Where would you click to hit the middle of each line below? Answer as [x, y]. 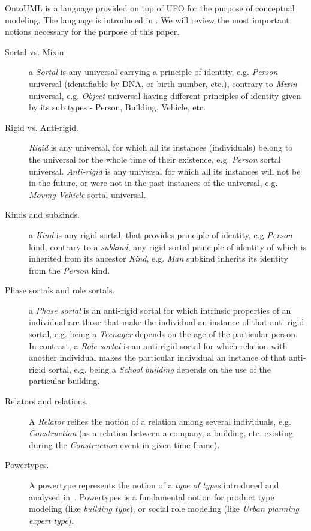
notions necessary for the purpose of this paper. [92, 31]
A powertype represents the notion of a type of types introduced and [154, 485]
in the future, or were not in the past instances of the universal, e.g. [153, 183]
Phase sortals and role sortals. [60, 290]
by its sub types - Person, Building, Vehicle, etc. [117, 107]
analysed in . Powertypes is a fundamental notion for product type [152, 496]
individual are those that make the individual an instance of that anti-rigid [167, 322]
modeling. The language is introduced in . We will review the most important [147, 19]
